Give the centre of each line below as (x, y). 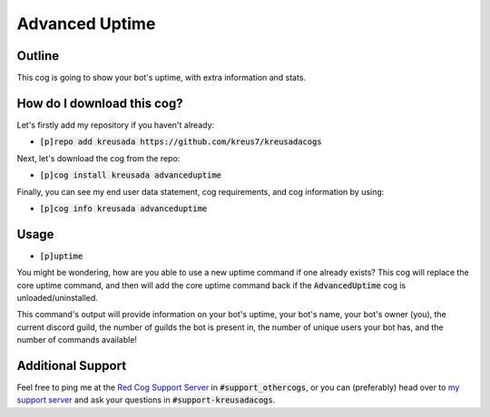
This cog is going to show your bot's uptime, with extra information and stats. (162, 78)
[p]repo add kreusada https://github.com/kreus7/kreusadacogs (181, 142)
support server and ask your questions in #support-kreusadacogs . (146, 400)
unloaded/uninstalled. (58, 298)
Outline (38, 56)
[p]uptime (61, 256)
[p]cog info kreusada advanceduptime (123, 208)
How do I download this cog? (100, 103)
